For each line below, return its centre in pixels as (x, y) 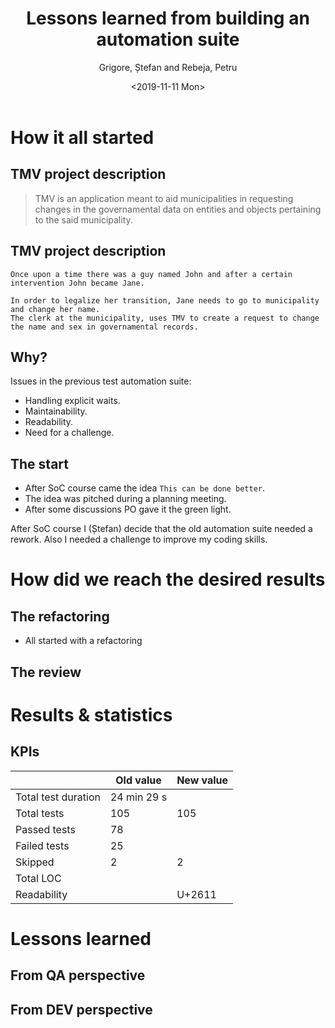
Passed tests (45, 829)
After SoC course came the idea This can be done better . (145, 488)
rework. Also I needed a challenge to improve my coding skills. (139, 539)
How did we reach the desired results (168, 579)
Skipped (35, 862)
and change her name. (55, 309)
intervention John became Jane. (77, 283)
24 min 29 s (138, 797)
